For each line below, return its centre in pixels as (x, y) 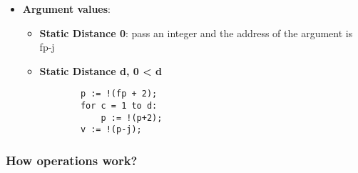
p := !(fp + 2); (119, 94)
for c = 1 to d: (119, 106)
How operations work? (72, 160)
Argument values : (66, 9)
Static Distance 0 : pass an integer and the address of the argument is (196, 33)
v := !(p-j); (111, 130)
